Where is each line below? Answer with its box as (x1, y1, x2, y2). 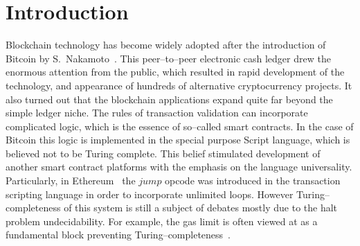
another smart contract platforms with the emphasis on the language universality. (6, 159, 352, 174)
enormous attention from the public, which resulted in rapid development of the (6, 64, 345, 79)
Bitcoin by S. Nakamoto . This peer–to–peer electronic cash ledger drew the (6, 51, 331, 65)
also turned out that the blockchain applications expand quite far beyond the (6, 91, 333, 106)
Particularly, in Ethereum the (6, 173, 136, 188)
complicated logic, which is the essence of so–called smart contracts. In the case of (6, 118, 354, 133)
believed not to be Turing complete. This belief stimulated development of (6, 146, 321, 160)
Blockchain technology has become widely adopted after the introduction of (6, 37, 326, 52)
